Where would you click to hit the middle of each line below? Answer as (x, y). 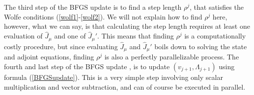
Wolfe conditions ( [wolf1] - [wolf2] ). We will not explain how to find (103, 16)
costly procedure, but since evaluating (61, 46)
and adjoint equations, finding (49, 57)
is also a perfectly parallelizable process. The (172, 57)
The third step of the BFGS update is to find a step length (93, 7)
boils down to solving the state (201, 46)
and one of (70, 36)
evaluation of (23, 36)
